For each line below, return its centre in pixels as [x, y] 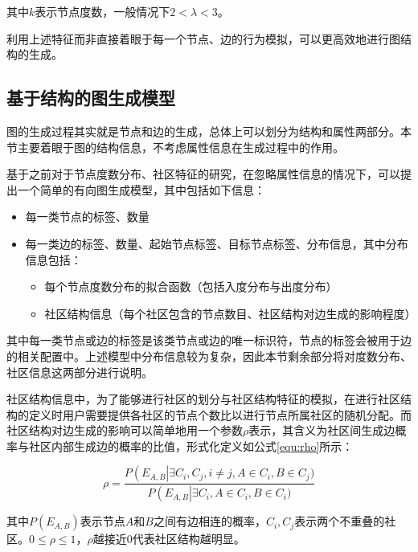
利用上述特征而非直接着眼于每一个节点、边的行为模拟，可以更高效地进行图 [203, 38]
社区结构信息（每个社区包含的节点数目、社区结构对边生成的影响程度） [230, 313]
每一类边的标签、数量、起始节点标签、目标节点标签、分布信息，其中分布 [217, 243]
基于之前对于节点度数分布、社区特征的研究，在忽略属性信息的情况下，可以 [203, 174]
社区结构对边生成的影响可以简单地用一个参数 [125, 430]
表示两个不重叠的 [340, 521]
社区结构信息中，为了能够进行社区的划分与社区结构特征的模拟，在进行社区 [203, 399]
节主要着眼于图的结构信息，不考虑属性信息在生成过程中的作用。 [175, 147]
